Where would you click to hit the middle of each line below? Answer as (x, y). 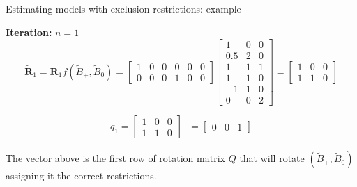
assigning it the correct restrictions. (81, 176)
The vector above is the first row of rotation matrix (115, 158)
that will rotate (272, 158)
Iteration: (29, 32)
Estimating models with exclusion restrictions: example (123, 8)
